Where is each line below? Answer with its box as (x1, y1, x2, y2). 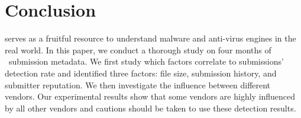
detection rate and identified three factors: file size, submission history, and (5, 66, 277, 79)
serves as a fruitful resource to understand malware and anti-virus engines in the (5, 32, 296, 44)
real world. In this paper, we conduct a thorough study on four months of (5, 43, 271, 56)
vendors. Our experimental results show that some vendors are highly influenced (5, 90, 296, 103)
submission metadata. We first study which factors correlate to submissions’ (8, 55, 284, 68)
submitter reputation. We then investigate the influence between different (5, 78, 271, 91)
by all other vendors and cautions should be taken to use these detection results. (5, 101, 296, 114)
